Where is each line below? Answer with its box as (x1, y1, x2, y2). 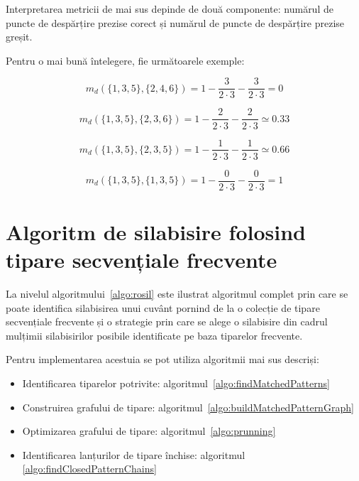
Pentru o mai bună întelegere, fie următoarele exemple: (6, 53, 245, 67)
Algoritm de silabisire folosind (6, 217, 306, 246)
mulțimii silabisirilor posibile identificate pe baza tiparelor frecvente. (6, 328, 303, 342)
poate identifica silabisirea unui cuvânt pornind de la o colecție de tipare (6, 300, 320, 315)
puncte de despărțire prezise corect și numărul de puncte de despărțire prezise (6, 15, 345, 30)
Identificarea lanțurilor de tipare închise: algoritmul (22, 447, 245, 462)
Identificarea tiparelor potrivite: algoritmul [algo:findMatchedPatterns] (22, 375, 330, 390)
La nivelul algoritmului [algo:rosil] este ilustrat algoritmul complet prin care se (6, 286, 348, 301)
